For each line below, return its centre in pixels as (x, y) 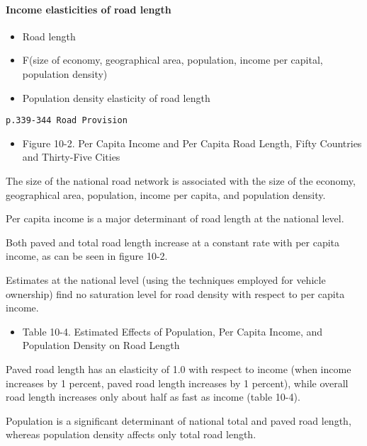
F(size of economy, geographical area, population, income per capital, (173, 60)
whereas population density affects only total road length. (131, 434)
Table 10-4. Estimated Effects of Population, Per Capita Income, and (173, 331)
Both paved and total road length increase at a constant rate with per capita (173, 242)
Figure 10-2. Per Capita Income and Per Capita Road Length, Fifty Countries (192, 143)
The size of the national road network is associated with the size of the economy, (181, 181)
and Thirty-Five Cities (71, 157)
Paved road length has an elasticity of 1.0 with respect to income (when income (179, 368)
